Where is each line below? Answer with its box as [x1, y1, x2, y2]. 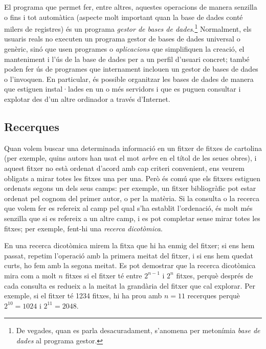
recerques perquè [187, 290, 240, 301]
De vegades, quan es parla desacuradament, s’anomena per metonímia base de [16, 325, 260, 336]
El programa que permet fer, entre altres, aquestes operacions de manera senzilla [4, 2, 257, 12]
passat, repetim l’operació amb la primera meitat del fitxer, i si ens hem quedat [4, 250, 253, 260]
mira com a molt [4, 270, 56, 280]
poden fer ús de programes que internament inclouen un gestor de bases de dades [4, 63, 258, 74]
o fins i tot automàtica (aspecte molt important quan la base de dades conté [4, 11, 243, 22]
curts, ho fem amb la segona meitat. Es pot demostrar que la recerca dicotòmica [4, 260, 256, 271]
